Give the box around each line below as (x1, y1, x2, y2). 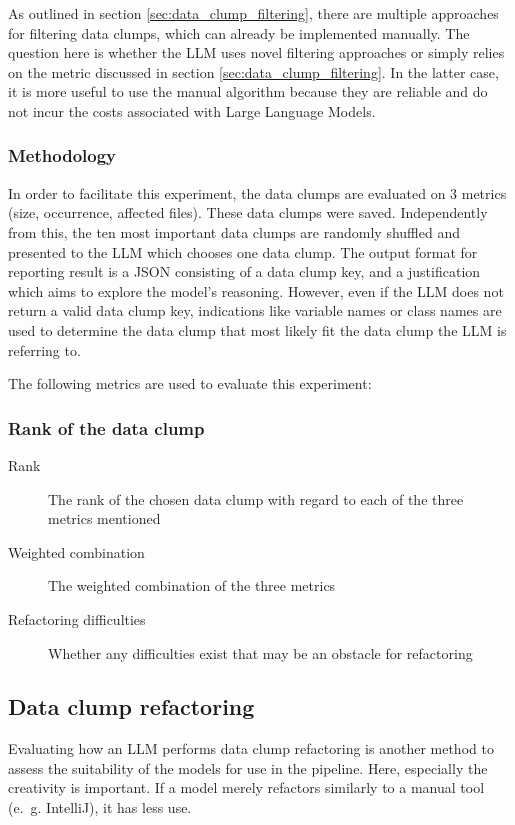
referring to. (8, 339, 81, 360)
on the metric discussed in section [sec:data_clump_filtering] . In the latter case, (8, 61, 499, 82)
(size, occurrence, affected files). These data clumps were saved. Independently (8, 202, 488, 223)
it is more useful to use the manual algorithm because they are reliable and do (8, 81, 488, 102)
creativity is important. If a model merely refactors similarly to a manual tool (8, 777, 485, 798)
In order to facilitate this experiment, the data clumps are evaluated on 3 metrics (8, 182, 507, 203)
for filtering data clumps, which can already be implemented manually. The (8, 22, 470, 43)
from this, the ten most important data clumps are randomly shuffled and (8, 221, 460, 242)
